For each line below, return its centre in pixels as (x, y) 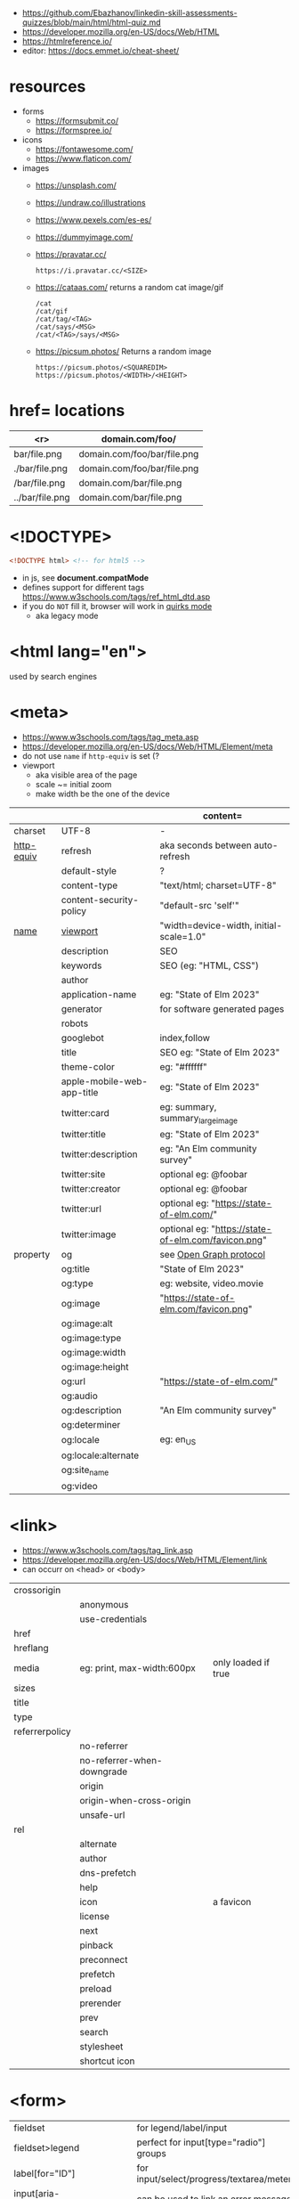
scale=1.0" (183, 936)
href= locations (67, 411)
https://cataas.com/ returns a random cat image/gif (129, 287)
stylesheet (101, 2047)
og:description (91, 1410)
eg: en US (178, 1440)
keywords (81, 965)
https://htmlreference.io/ (67, 41)
